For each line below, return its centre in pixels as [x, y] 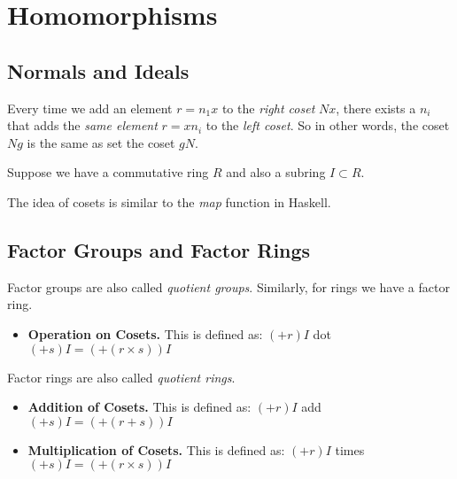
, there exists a [376, 108]
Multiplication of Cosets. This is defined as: [156, 449]
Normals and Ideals [98, 70]
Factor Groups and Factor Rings [159, 249]
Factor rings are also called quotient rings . [121, 377]
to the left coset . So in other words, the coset [328, 125]
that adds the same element [82, 125]
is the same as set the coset [101, 142]
